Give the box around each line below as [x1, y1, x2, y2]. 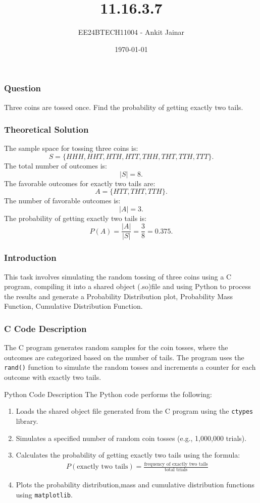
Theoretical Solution [4, 123, 89, 136]
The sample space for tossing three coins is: [4, 143, 138, 153]
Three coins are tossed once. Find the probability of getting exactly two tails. [4, 101, 243, 112]
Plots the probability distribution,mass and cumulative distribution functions [16, 479, 255, 490]
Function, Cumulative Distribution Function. [4, 301, 143, 311]
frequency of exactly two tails [144, 461, 208, 467]
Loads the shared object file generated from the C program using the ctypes [16, 406, 253, 416]
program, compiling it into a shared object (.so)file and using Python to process [4, 281, 251, 292]
